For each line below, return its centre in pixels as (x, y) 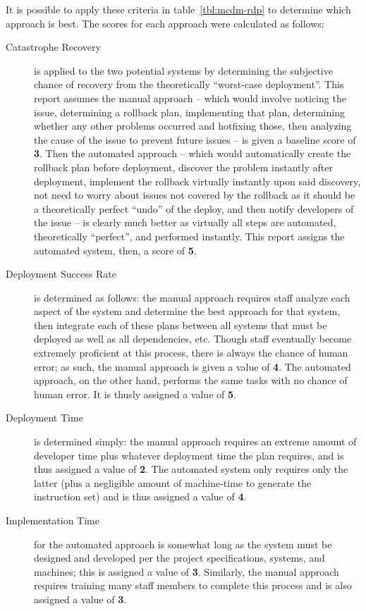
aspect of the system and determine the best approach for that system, (187, 311)
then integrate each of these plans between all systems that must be (181, 325)
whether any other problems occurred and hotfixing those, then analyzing (193, 126)
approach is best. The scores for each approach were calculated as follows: (165, 23)
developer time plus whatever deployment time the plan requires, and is (189, 455)
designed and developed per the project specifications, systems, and (179, 558)
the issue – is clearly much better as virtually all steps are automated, (185, 222)
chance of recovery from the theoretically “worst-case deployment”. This (189, 84)
